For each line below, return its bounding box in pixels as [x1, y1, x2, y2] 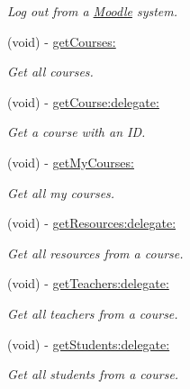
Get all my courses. [7, 183, 115, 202]
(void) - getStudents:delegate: [7, 334, 170, 353]
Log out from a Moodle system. [7, 2, 178, 20]
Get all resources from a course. [7, 243, 184, 262]
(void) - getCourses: [7, 32, 116, 50]
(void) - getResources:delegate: [7, 213, 176, 232]
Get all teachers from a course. [7, 303, 178, 322]
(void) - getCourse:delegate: [7, 92, 159, 111]
